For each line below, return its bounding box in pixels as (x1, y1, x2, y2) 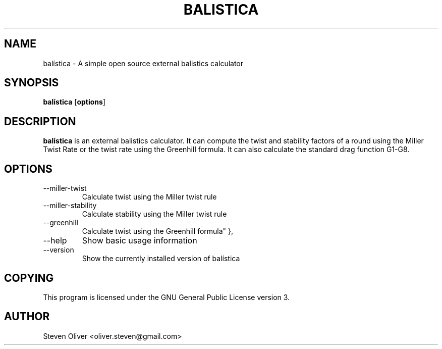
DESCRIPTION (4, 115, 76, 128)
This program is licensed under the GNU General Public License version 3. (43, 292, 290, 302)
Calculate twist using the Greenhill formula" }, (82, 227, 234, 236)
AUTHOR (4, 310, 50, 323)
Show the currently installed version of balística (82, 254, 240, 263)
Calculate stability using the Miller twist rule (82, 210, 227, 219)
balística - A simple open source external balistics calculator (43, 59, 244, 68)
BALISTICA (183, 1, 259, 18)
